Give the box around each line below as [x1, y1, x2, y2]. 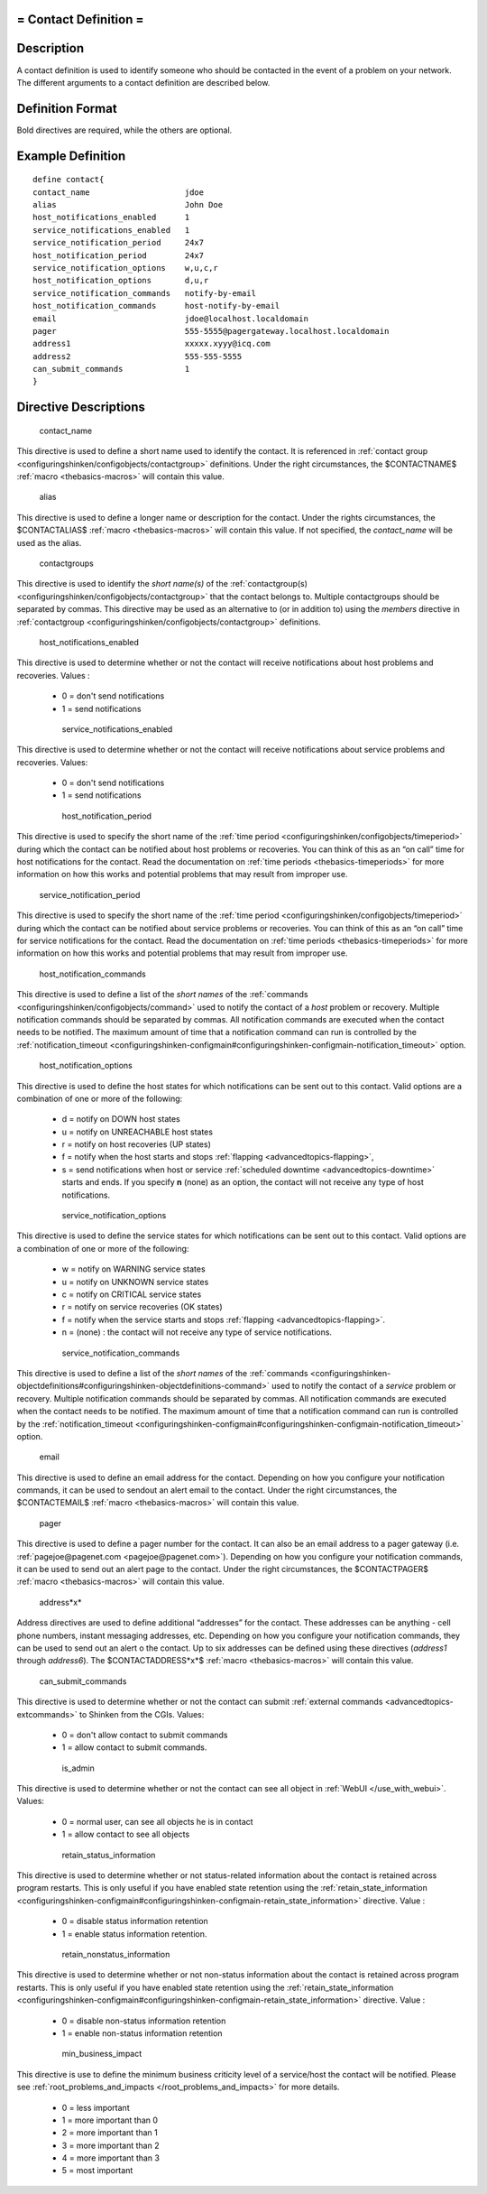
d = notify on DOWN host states [61, 1114, 180, 1125]
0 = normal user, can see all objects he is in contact [61, 1816, 253, 1827]
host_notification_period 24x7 [32, 250, 205, 261]
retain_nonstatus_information [61, 1949, 170, 1959]
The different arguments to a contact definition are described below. [16, 77, 271, 88]
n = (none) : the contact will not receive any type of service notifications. [61, 1327, 333, 1338]
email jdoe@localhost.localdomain [32, 313, 308, 324]
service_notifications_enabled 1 [32, 225, 190, 235]
